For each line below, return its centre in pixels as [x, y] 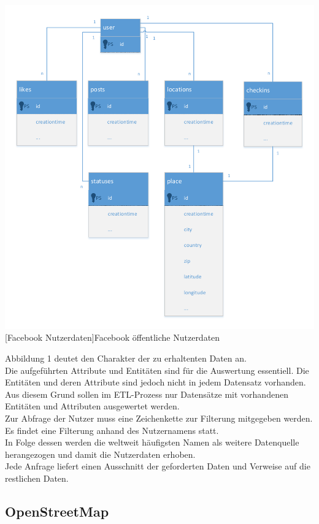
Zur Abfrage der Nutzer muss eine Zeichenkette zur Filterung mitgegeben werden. [159, 418]
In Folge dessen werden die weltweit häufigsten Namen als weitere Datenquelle [152, 442]
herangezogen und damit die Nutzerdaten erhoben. [100, 454]
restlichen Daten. [37, 478]
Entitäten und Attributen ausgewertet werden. [92, 406]
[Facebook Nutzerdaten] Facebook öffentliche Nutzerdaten [113, 337]
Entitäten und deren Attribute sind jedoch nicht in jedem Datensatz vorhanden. [156, 382]
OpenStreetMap [57, 511]
